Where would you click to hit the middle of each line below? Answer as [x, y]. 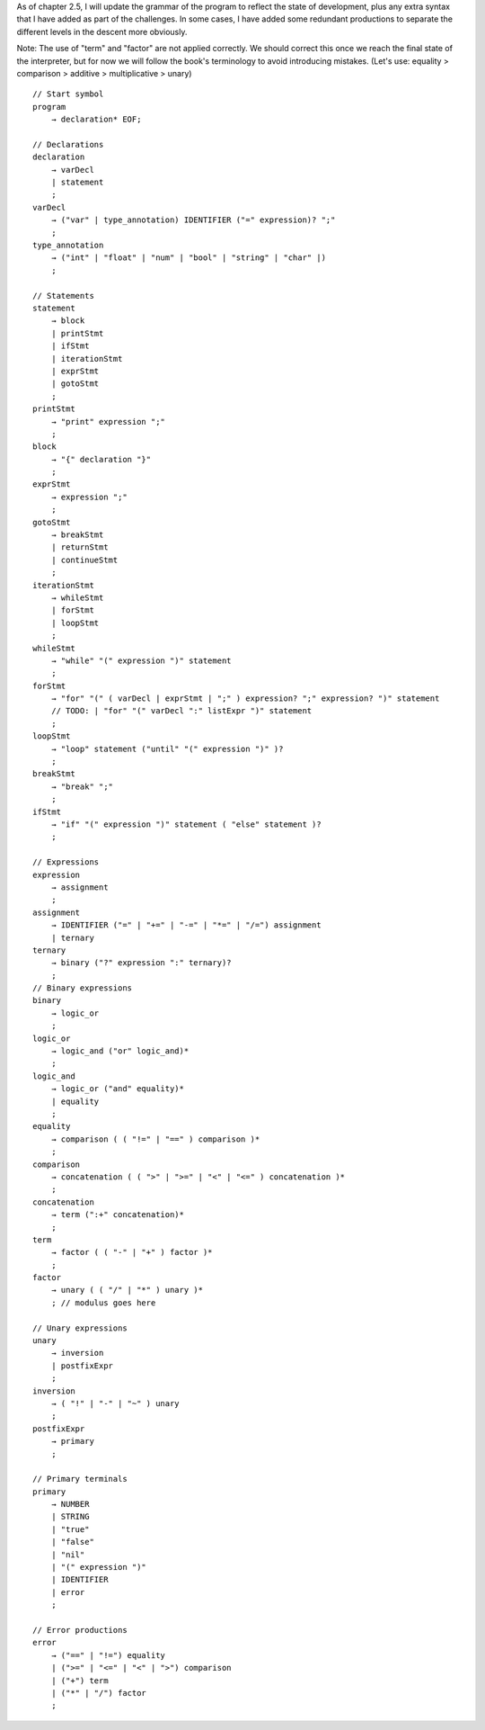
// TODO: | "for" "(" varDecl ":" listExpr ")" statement [181, 711]
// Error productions [80, 1630]
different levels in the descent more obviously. [102, 31]
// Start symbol [68, 94]
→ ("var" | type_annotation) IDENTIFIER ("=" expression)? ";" [193, 220]
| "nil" [68, 1555]
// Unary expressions [80, 1328]
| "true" [70, 1529]
